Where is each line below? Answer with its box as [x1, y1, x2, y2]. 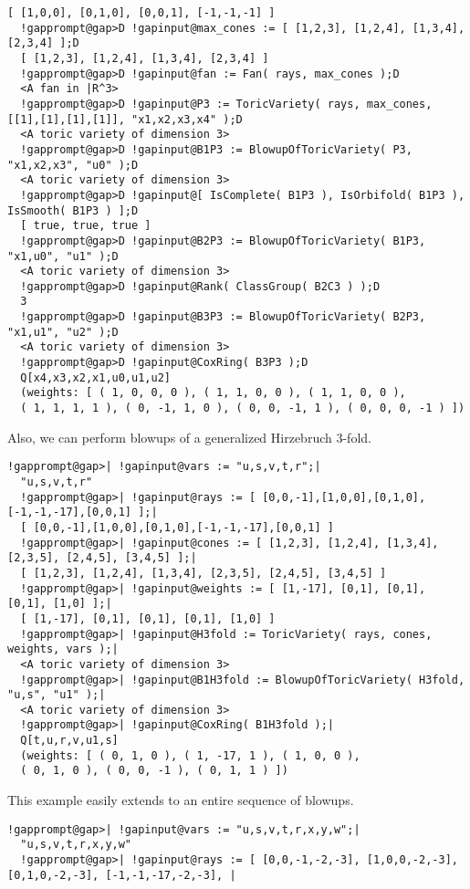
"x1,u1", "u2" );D [7, 325, 119, 339]
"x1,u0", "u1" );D [7, 249, 119, 263]
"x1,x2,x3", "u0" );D [7, 158, 139, 172]
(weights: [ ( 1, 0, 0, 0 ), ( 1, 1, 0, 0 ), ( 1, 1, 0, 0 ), [20, 386, 406, 400]
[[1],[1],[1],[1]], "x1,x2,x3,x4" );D [7, 112, 243, 126]
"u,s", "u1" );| [7, 688, 106, 702]
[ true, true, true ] [20, 219, 151, 233]
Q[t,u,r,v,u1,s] [20, 734, 119, 748]
